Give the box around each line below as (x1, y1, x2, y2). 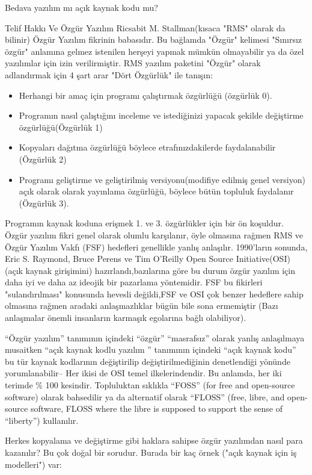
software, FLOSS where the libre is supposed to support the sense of (30, 402, 283, 415)
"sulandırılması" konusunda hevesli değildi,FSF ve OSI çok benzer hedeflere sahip (5, 287, 304, 300)
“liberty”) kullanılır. (5, 414, 79, 426)
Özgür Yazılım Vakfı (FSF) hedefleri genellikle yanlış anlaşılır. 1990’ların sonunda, (5, 240, 308, 253)
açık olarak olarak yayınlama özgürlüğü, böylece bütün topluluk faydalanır (19, 185, 294, 197)
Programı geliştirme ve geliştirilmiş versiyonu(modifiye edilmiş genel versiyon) (19, 173, 305, 185)
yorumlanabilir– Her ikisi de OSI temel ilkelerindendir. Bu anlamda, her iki (5, 367, 282, 379)
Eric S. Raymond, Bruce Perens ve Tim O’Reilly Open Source (5, 252, 233, 265)
